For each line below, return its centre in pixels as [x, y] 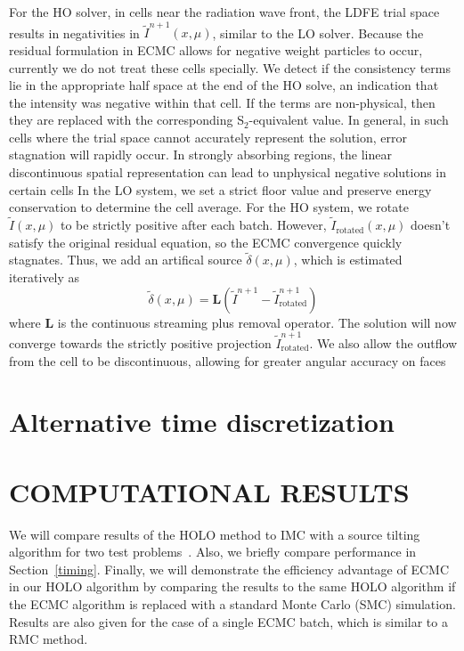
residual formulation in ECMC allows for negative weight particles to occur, [216, 49]
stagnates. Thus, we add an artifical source [126, 260]
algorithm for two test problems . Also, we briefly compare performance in [213, 552]
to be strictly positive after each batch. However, [194, 225]
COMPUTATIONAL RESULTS [209, 491]
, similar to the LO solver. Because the [318, 33]
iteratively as [45, 277]
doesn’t [431, 225]
